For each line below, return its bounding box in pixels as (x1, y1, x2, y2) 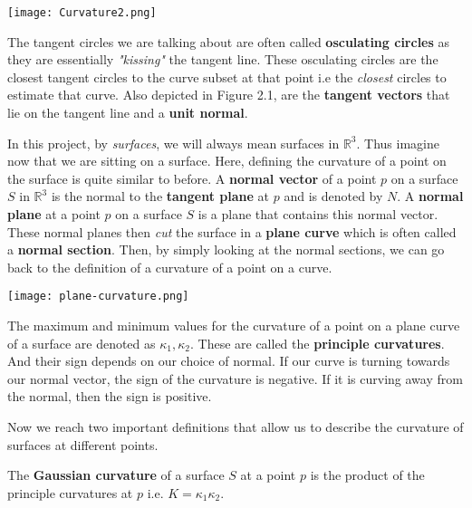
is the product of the (310, 465, 425, 484)
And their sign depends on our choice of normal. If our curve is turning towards (7, 351, 450, 370)
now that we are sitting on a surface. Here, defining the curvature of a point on (7, 151, 447, 170)
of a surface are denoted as (7, 333, 156, 352)
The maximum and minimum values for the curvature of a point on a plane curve (7, 316, 460, 335)
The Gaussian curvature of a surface (7, 465, 225, 484)
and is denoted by (284, 187, 383, 206)
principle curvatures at (7, 483, 133, 502)
